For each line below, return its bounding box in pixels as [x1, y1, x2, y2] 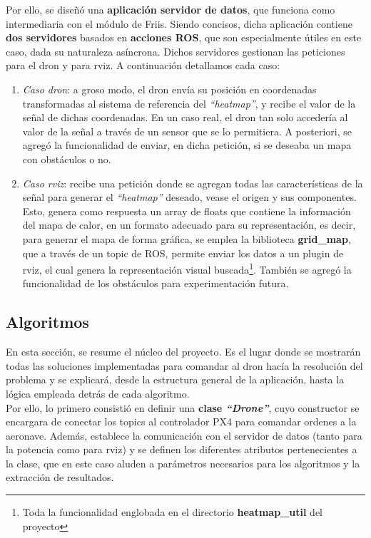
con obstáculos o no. [22, 151, 111, 166]
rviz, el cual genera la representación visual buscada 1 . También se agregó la [22, 260, 352, 276]
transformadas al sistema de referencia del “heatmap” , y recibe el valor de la [22, 95, 356, 110]
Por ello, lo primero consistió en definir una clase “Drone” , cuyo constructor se [6, 400, 360, 415]
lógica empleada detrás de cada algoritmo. [6, 386, 190, 400]
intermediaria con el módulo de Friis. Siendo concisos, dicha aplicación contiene [6, 16, 352, 31]
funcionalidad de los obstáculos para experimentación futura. [22, 276, 289, 291]
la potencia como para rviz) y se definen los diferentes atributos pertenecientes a [6, 442, 357, 457]
